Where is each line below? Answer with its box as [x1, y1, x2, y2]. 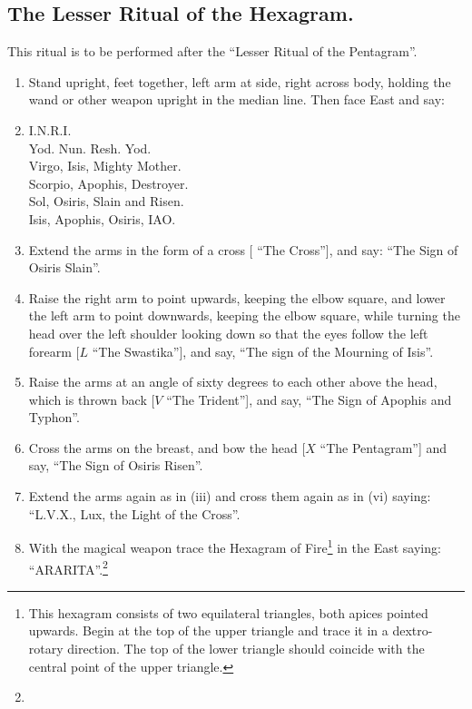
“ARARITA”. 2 [28, 556, 108, 578]
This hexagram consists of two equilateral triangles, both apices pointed [28, 603, 428, 622]
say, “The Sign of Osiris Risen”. [28, 456, 203, 475]
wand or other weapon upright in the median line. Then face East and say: [28, 90, 446, 109]
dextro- [392, 621, 433, 640]
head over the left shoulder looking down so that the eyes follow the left [28, 323, 428, 342]
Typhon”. [28, 408, 80, 427]
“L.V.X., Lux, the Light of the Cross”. [28, 504, 241, 523]
